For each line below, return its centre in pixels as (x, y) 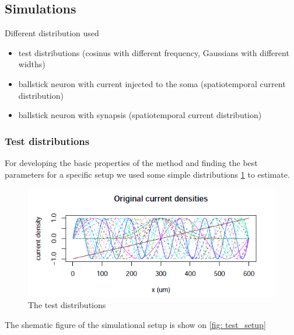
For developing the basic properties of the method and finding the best (131, 162)
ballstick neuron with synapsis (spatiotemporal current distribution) (140, 115)
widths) (32, 64)
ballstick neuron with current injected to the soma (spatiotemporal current (152, 83)
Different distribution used (52, 33)
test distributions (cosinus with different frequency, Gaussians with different (154, 52)
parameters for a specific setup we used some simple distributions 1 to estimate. (147, 174)
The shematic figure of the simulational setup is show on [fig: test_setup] (135, 324)
